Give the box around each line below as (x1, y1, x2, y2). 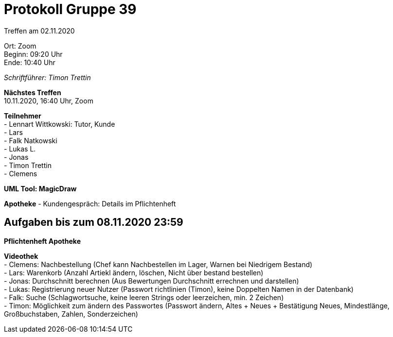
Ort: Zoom (4, 41, 36, 50)
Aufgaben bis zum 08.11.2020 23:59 (4, 216, 183, 229)
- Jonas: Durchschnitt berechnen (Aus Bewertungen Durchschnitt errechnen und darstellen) (4, 276, 299, 285)
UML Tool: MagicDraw (4, 184, 77, 193)
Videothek (4, 252, 38, 260)
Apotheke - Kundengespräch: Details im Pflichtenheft (4, 199, 176, 208)
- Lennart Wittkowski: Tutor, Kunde (4, 119, 115, 128)
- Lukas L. (4, 144, 36, 153)
